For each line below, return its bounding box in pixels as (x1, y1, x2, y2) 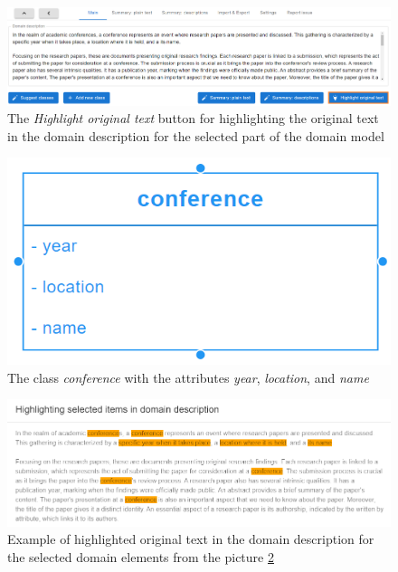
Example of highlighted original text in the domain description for (7, 529, 374, 548)
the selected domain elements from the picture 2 (7, 547, 274, 566)
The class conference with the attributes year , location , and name (7, 367, 369, 386)
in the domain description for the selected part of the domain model (7, 126, 384, 145)
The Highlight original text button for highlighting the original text (7, 109, 379, 128)
